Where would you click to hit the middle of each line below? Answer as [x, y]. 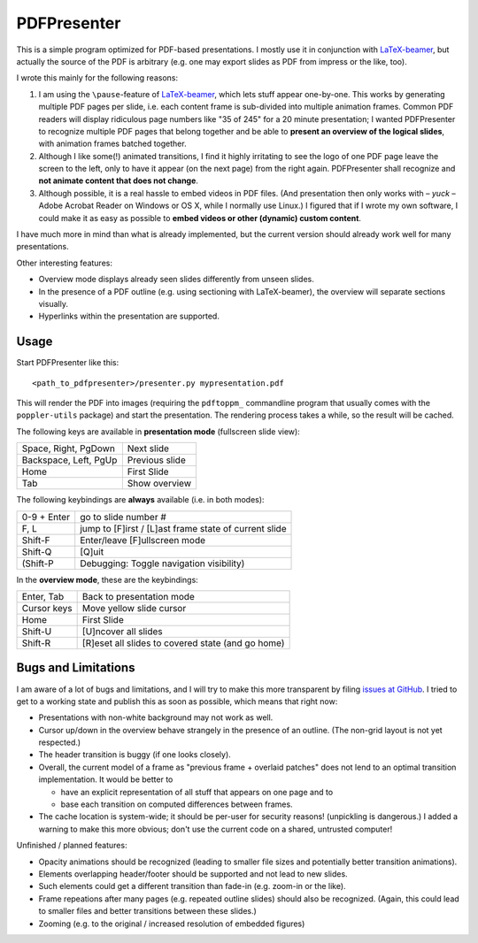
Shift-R [36, 643]
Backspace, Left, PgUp [69, 460]
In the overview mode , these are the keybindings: [107, 579]
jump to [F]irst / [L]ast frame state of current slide [183, 528]
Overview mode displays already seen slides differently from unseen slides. [176, 280]
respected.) [60, 742]
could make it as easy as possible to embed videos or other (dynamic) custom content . [200, 218]
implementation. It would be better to [106, 779]
